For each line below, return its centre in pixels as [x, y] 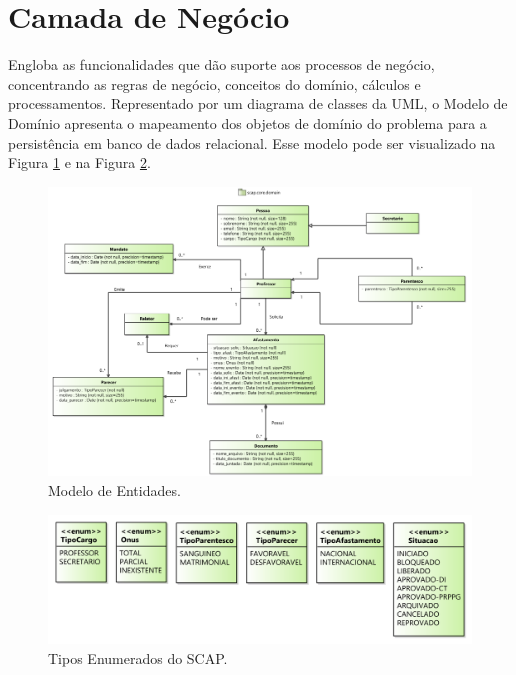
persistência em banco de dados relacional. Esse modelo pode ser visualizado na [252, 142]
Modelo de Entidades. [114, 490]
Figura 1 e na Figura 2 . [79, 162]
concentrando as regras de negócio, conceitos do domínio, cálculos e [214, 83]
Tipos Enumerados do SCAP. [138, 657]
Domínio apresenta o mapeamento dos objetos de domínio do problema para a [247, 122]
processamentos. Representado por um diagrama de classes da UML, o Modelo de [258, 103]
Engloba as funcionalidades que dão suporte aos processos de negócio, [221, 64]
